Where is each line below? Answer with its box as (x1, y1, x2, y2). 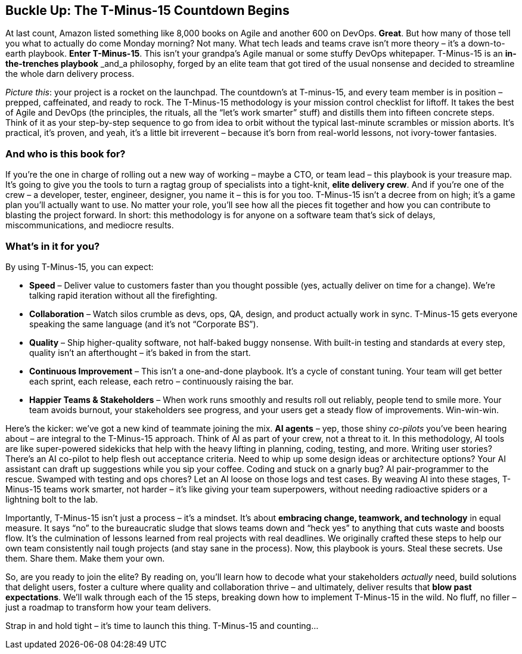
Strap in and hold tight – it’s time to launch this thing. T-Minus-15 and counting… (5, 620, 319, 631)
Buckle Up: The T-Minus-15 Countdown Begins (5, 3, 290, 18)
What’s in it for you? (5, 240, 100, 252)
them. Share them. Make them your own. (5, 553, 165, 563)
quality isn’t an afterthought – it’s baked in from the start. (29, 347, 251, 358)
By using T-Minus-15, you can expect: (5, 261, 154, 272)
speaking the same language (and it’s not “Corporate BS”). (29, 318, 259, 329)
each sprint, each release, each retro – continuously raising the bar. (29, 376, 294, 386)
